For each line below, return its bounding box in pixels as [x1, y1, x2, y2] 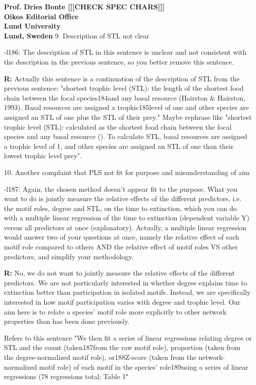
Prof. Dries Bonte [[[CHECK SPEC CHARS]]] [4, 1, 165, 11]
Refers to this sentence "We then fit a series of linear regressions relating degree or [4, 332, 252, 343]
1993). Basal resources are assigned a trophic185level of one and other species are [4, 102, 249, 112]
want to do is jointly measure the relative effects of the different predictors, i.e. [4, 193, 242, 204]
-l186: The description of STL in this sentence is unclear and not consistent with [4, 47, 247, 57]
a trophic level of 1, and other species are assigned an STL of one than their [4, 140, 234, 151]
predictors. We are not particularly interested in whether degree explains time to [4, 277, 248, 287]
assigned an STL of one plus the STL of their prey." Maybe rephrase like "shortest [4, 111, 252, 122]
